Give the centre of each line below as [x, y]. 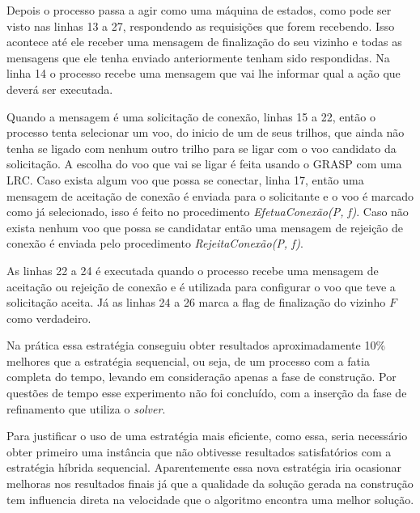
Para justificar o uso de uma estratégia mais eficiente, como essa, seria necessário [207, 436]
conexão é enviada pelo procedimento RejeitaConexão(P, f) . [155, 243]
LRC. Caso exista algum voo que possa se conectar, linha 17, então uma [185, 179]
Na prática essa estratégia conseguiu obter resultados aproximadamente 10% [196, 345]
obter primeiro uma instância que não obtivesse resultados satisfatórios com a [199, 451]
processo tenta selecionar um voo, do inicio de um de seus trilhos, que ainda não [206, 132]
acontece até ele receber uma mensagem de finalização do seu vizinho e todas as [204, 42]
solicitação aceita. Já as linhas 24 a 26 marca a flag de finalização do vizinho [196, 302]
